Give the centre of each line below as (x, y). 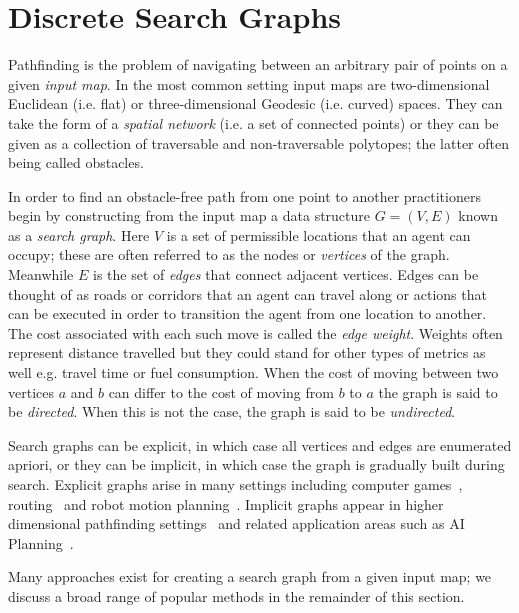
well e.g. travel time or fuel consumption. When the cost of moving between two (253, 372)
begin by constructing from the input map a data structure (189, 215)
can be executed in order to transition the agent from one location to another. (247, 313)
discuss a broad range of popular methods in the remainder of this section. (236, 595)
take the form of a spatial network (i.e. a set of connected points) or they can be (253, 122)
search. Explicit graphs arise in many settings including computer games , (235, 484)
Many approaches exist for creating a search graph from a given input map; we (250, 576)
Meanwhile (41, 274)
